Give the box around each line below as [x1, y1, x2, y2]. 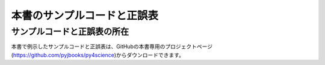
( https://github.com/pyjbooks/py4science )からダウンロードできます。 [11, 51, 185, 58]
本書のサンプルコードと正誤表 [11, 9, 159, 22]
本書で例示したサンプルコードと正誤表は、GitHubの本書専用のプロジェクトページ [11, 43, 213, 50]
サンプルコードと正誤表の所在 [11, 26, 129, 37]
